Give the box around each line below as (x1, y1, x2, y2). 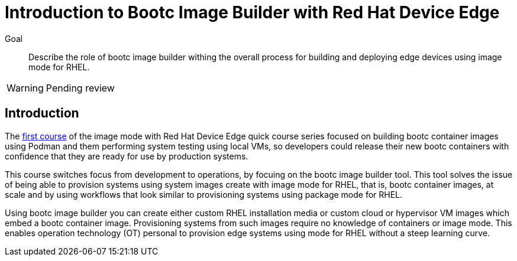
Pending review (46, 81, 115, 94)
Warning (7, 81, 44, 94)
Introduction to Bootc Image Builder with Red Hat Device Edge (5, 2, 500, 22)
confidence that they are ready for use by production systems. (5, 151, 248, 161)
